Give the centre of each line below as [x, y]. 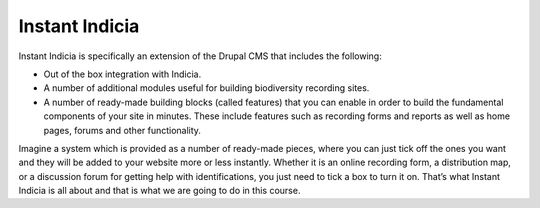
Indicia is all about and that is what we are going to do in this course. [159, 191]
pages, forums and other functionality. [122, 130]
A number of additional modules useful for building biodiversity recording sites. [206, 88]
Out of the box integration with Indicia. [122, 74]
